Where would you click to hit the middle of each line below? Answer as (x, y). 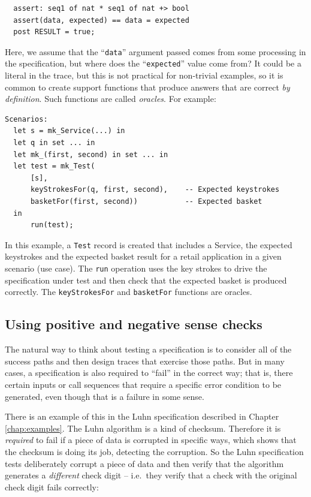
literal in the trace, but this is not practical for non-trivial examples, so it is (144, 75)
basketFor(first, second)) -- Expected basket (146, 202)
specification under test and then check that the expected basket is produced (146, 280)
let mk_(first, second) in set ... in (91, 154)
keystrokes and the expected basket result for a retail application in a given (143, 256)
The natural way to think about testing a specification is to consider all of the (148, 349)
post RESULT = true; (54, 32)
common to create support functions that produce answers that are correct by (147, 87)
